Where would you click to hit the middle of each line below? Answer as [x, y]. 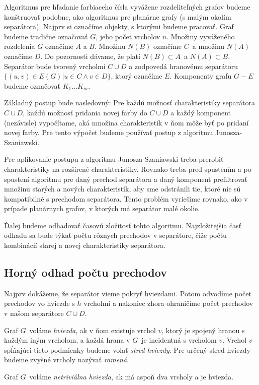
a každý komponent [201, 112]
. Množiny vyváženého [201, 36]
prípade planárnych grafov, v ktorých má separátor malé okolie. [102, 208]
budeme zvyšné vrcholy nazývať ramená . [66, 360]
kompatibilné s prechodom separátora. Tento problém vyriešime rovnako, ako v [126, 198]
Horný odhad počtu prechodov [85, 272]
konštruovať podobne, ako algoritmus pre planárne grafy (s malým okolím [118, 16]
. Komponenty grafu [201, 76]
